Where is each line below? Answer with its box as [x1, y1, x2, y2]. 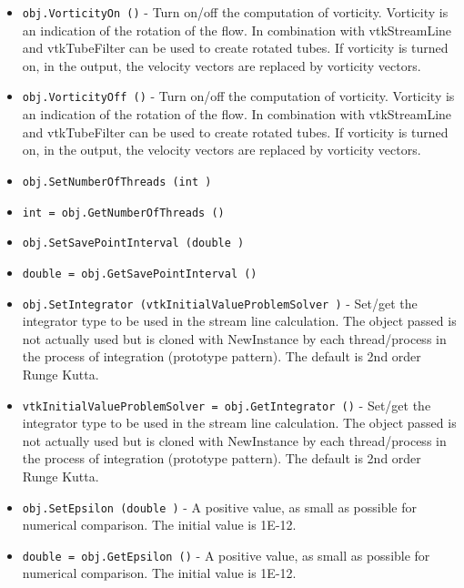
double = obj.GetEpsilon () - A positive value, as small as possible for [22, 545, 430, 564]
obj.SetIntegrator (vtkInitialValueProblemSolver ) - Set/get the [22, 293, 418, 312]
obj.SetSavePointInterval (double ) [22, 237, 245, 250]
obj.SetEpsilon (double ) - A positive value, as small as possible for [22, 497, 418, 516]
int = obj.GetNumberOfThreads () [22, 206, 225, 219]
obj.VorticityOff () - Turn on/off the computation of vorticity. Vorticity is [22, 86, 455, 106]
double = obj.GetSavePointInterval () [22, 267, 257, 280]
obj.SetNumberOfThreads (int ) [22, 175, 212, 188]
